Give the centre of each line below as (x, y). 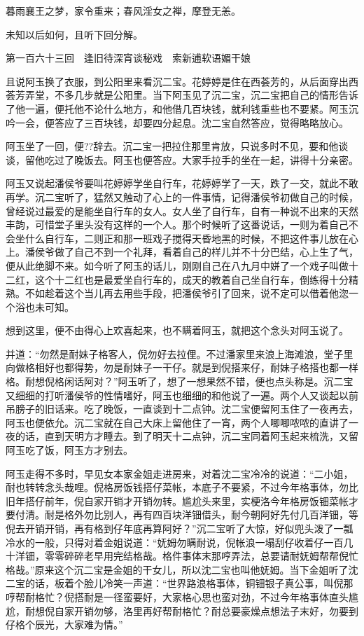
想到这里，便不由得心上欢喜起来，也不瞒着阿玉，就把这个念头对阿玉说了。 (177, 330)
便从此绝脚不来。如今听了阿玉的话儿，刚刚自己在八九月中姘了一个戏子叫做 (177, 265)
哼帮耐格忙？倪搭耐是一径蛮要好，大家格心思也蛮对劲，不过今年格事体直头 (177, 596)
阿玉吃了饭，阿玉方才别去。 (69, 450)
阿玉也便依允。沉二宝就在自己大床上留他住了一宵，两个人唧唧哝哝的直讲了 (177, 422)
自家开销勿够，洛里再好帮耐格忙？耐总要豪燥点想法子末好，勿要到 (206, 610)
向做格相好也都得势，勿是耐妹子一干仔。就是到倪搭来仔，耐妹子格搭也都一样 (182, 367)
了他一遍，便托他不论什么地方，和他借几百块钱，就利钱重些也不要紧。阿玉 (177, 108)
